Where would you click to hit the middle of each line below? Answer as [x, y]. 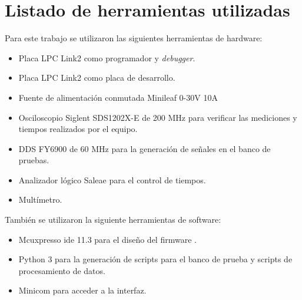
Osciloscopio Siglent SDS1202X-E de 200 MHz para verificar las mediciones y [158, 117]
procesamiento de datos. [62, 270]
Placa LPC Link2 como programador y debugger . [107, 57]
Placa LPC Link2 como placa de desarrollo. [97, 78]
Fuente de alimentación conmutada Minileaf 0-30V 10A [118, 97]
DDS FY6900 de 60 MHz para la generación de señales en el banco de [145, 148]
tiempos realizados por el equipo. [78, 129]
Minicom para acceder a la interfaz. [82, 290]
